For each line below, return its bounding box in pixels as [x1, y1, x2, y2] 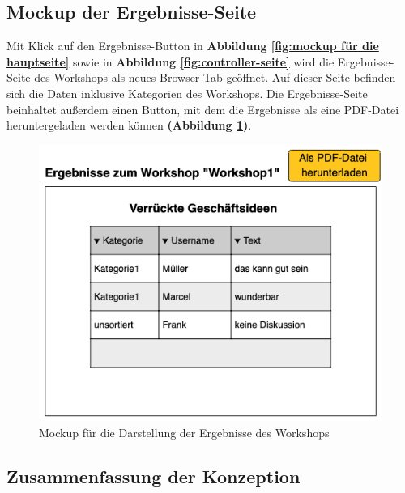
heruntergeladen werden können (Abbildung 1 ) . [6, 117, 252, 134]
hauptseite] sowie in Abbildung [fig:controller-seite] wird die [6, 53, 335, 70]
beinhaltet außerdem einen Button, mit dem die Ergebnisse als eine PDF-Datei [6, 100, 399, 117]
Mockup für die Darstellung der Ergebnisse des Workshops [39, 423, 330, 440]
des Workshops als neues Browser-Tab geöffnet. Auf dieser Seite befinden [34, 69, 396, 86]
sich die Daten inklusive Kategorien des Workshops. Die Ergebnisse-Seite [6, 84, 368, 101]
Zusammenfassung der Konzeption [6, 463, 301, 488]
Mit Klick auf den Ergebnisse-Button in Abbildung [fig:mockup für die [6, 37, 379, 54]
